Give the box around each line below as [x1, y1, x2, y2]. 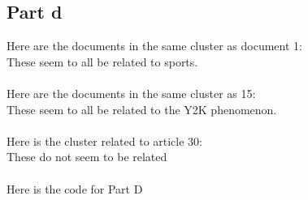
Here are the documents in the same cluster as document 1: [7, 37, 302, 54]
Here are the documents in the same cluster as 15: [7, 84, 256, 101]
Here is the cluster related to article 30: [7, 132, 202, 149]
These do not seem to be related [7, 148, 167, 165]
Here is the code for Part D [7, 180, 143, 197]
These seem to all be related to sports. [7, 53, 198, 70]
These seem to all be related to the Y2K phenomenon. [7, 100, 277, 117]
